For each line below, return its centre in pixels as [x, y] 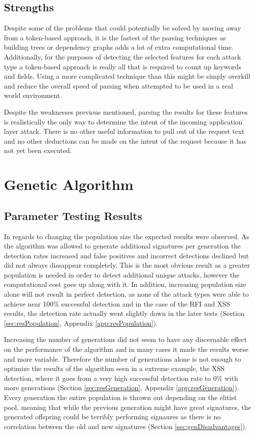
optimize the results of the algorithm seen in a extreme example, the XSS [114, 368]
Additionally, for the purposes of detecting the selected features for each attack [123, 56]
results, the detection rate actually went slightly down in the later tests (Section [124, 313]
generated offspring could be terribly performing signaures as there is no [113, 417]
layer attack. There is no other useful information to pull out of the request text [124, 131]
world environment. [33, 95]
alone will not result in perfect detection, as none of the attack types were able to [127, 294]
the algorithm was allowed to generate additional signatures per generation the [122, 246]
